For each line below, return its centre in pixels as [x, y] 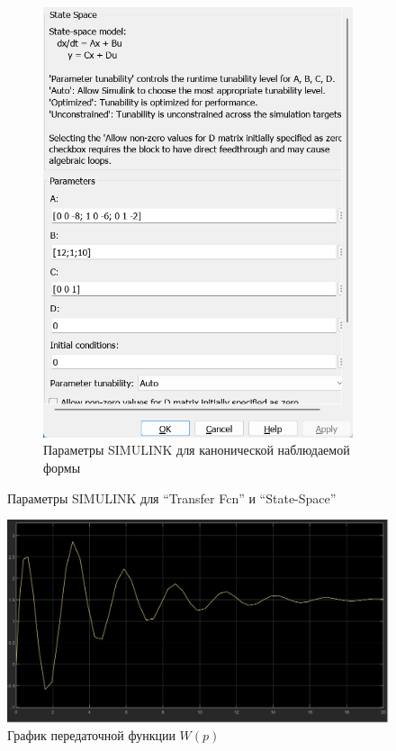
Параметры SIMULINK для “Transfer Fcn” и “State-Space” [172, 498]
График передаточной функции [91, 735]
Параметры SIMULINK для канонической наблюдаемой [197, 450]
